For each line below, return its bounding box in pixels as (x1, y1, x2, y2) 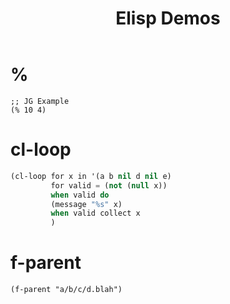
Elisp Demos (115, 7, 221, 30)
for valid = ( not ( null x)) (50, 180, 168, 191)
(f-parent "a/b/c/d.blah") (10, 285, 123, 295)
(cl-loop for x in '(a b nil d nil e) (10, 171, 172, 181)
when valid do (50, 190, 110, 200)
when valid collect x (50, 208, 141, 219)
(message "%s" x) (50, 199, 123, 209)
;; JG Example (10, 96, 70, 106)
